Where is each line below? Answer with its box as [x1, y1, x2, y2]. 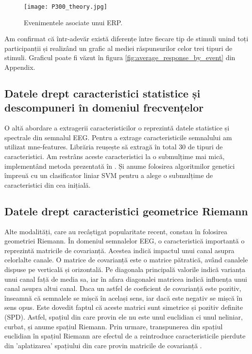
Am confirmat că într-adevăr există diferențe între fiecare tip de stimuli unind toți [4, 33, 249, 44]
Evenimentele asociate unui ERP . [24, 17, 123, 27]
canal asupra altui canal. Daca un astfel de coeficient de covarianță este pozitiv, [4, 283, 241, 293]
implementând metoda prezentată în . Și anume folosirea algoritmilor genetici [4, 161, 235, 171]
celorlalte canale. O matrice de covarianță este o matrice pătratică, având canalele [4, 255, 248, 265]
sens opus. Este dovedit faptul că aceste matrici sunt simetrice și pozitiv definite [4, 302, 243, 312]
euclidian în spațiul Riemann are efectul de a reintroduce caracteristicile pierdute [4, 331, 246, 341]
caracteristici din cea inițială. [4, 179, 91, 190]
